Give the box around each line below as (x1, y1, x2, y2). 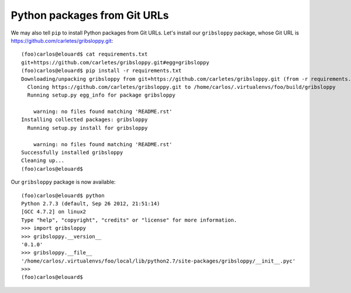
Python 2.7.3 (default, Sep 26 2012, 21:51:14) (21, 200, 160, 207)
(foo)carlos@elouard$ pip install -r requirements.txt (21, 67, 182, 74)
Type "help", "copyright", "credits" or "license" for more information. (21, 216, 238, 223)
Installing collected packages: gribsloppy (21, 116, 148, 123)
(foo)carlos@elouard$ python (21, 192, 105, 199)
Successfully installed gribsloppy (21, 149, 123, 156)
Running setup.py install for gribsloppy (27, 125, 148, 131)
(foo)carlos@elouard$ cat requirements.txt (21, 51, 148, 58)
